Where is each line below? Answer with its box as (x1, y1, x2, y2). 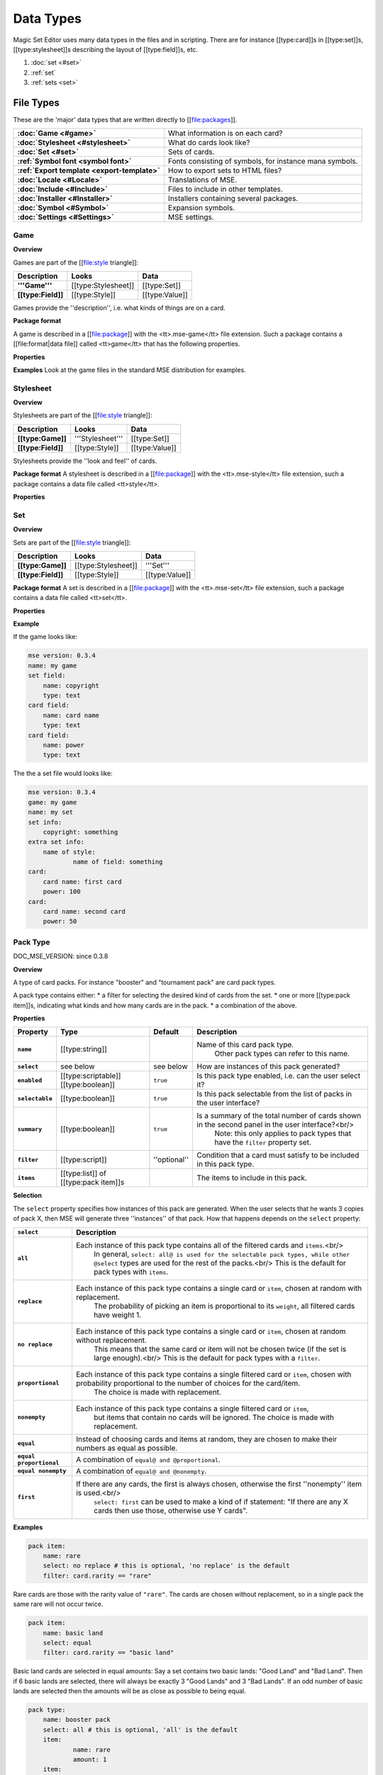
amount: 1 (72, 1756, 107, 1764)
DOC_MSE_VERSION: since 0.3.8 (13, 952, 109, 961)
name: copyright (43, 682, 99, 689)
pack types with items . (93, 1267, 169, 1277)
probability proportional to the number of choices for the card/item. (75, 1378, 301, 1388)
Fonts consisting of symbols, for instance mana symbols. (167, 156, 358, 166)
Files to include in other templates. (167, 185, 283, 195)
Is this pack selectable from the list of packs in (196, 1089, 353, 1099)
